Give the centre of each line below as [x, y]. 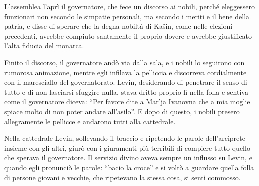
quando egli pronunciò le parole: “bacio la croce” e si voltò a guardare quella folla [129, 167]
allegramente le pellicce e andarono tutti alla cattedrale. [90, 121]
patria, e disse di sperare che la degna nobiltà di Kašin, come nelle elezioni [118, 26]
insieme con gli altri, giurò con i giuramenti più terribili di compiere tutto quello [127, 148]
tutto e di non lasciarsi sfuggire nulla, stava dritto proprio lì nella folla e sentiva [126, 92]
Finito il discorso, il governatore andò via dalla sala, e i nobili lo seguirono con [124, 62]
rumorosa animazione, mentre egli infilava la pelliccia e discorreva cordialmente [125, 72]
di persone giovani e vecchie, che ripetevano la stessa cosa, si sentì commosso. [122, 177]
